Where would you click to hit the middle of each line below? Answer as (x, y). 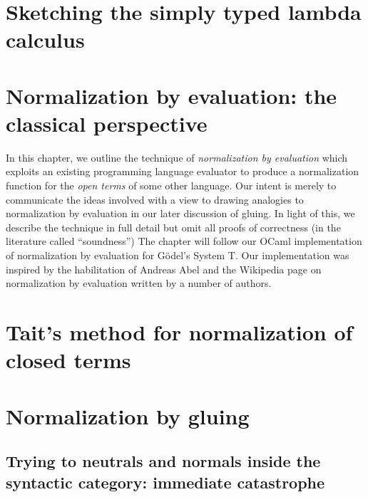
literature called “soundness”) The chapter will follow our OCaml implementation (184, 241)
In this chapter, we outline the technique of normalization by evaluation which (177, 157)
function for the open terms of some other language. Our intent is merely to (171, 185)
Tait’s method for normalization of (179, 332)
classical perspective (107, 123)
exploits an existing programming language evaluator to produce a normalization (183, 171)
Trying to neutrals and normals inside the (163, 461)
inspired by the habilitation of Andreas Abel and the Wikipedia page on (164, 269)
